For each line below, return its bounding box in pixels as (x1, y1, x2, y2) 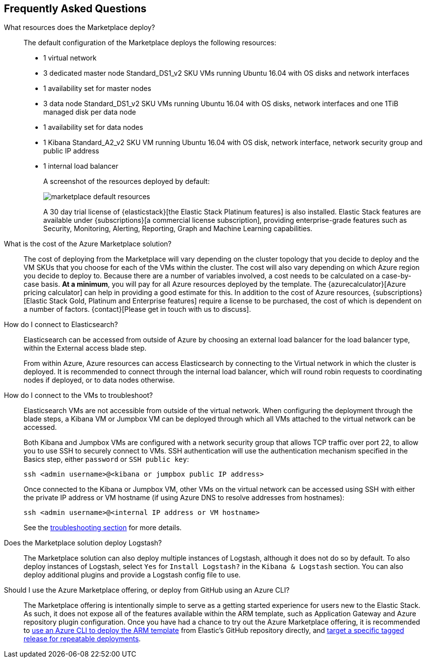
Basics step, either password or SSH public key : (24, 455, 189, 464)
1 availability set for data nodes (43, 123, 143, 132)
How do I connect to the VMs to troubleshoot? (4, 391, 153, 400)
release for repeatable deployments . (24, 634, 141, 643)
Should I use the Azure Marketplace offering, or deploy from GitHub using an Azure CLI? (4, 586, 290, 595)
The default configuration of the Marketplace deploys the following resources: (24, 38, 277, 47)
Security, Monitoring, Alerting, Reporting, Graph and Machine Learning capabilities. (43, 224, 312, 233)
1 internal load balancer (43, 162, 118, 171)
